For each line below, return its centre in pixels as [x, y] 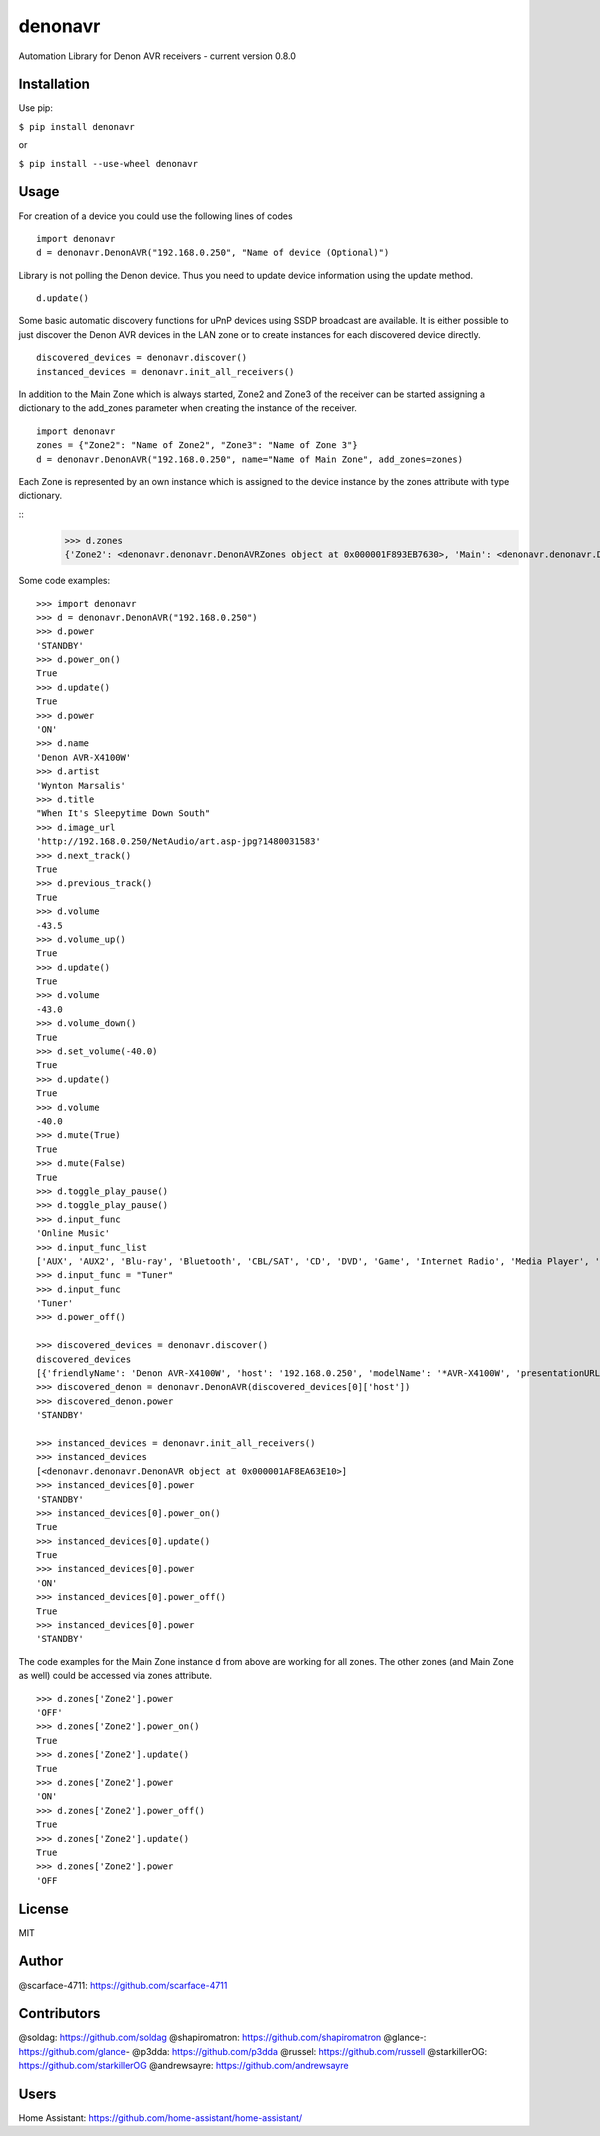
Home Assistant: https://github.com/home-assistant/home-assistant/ [160, 2118]
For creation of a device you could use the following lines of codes [156, 216]
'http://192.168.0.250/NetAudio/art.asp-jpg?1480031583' [179, 841]
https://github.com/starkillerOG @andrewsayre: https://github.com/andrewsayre [183, 2066]
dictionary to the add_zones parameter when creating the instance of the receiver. [187, 408]
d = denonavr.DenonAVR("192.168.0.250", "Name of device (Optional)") [213, 253]
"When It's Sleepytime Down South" [123, 813]
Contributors [59, 2013]
